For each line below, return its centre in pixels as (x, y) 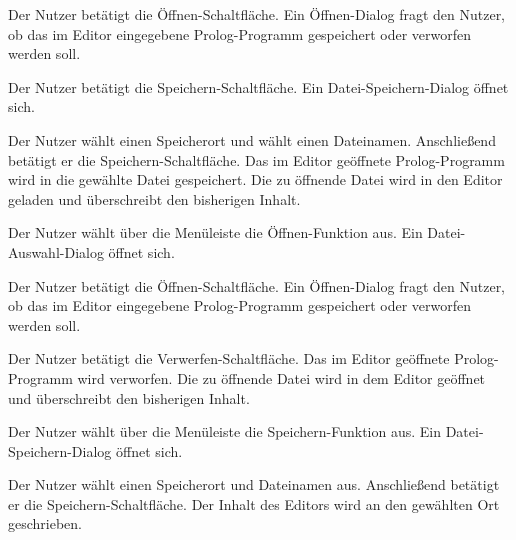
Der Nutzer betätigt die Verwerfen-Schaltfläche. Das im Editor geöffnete (229, 358)
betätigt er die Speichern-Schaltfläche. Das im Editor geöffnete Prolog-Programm (256, 159)
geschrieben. (45, 523)
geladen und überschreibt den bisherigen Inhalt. (154, 198)
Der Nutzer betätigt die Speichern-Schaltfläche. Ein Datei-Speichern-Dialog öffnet (258, 86)
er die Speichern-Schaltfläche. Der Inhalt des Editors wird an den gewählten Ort (254, 503)
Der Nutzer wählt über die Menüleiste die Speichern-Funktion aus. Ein (225, 431)
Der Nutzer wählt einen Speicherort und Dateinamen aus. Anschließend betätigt (254, 484)
